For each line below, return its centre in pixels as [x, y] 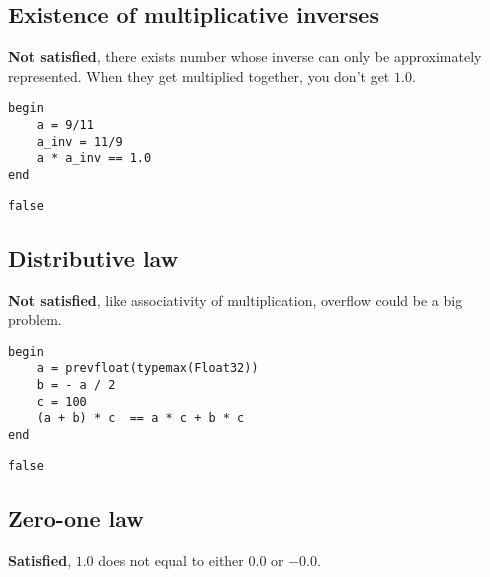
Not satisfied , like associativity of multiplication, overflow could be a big [235, 299]
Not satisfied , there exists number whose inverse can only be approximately [245, 56]
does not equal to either [171, 559]
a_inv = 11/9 [79, 141]
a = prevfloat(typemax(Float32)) [147, 368]
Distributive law [93, 257]
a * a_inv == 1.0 [94, 158]
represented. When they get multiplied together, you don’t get [199, 75]
